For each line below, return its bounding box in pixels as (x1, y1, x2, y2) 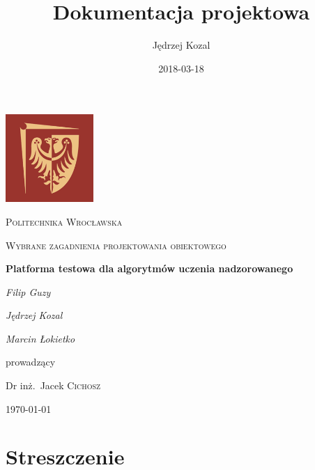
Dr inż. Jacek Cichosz (6, 378, 101, 393)
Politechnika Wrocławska (6, 214, 123, 228)
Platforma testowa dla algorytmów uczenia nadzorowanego (6, 261, 293, 276)
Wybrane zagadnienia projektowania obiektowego (6, 237, 226, 252)
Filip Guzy (6, 284, 51, 299)
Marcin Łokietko (6, 331, 75, 345)
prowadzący (6, 354, 56, 369)
